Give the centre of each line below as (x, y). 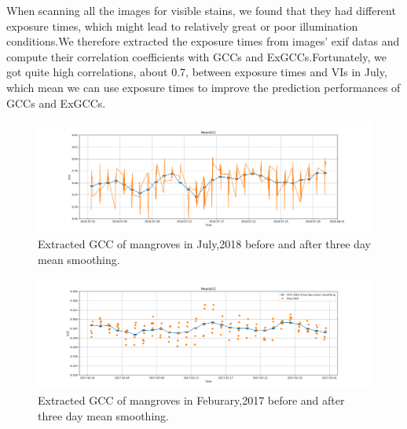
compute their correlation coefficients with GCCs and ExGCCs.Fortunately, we (196, 56)
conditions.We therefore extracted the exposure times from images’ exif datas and (203, 41)
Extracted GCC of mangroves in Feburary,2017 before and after (191, 400)
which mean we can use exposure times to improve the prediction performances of (203, 87)
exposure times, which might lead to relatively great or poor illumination (182, 26)
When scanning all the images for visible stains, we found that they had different (201, 10)
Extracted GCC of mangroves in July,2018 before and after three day (204, 243)
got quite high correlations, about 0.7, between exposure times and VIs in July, (197, 72)
